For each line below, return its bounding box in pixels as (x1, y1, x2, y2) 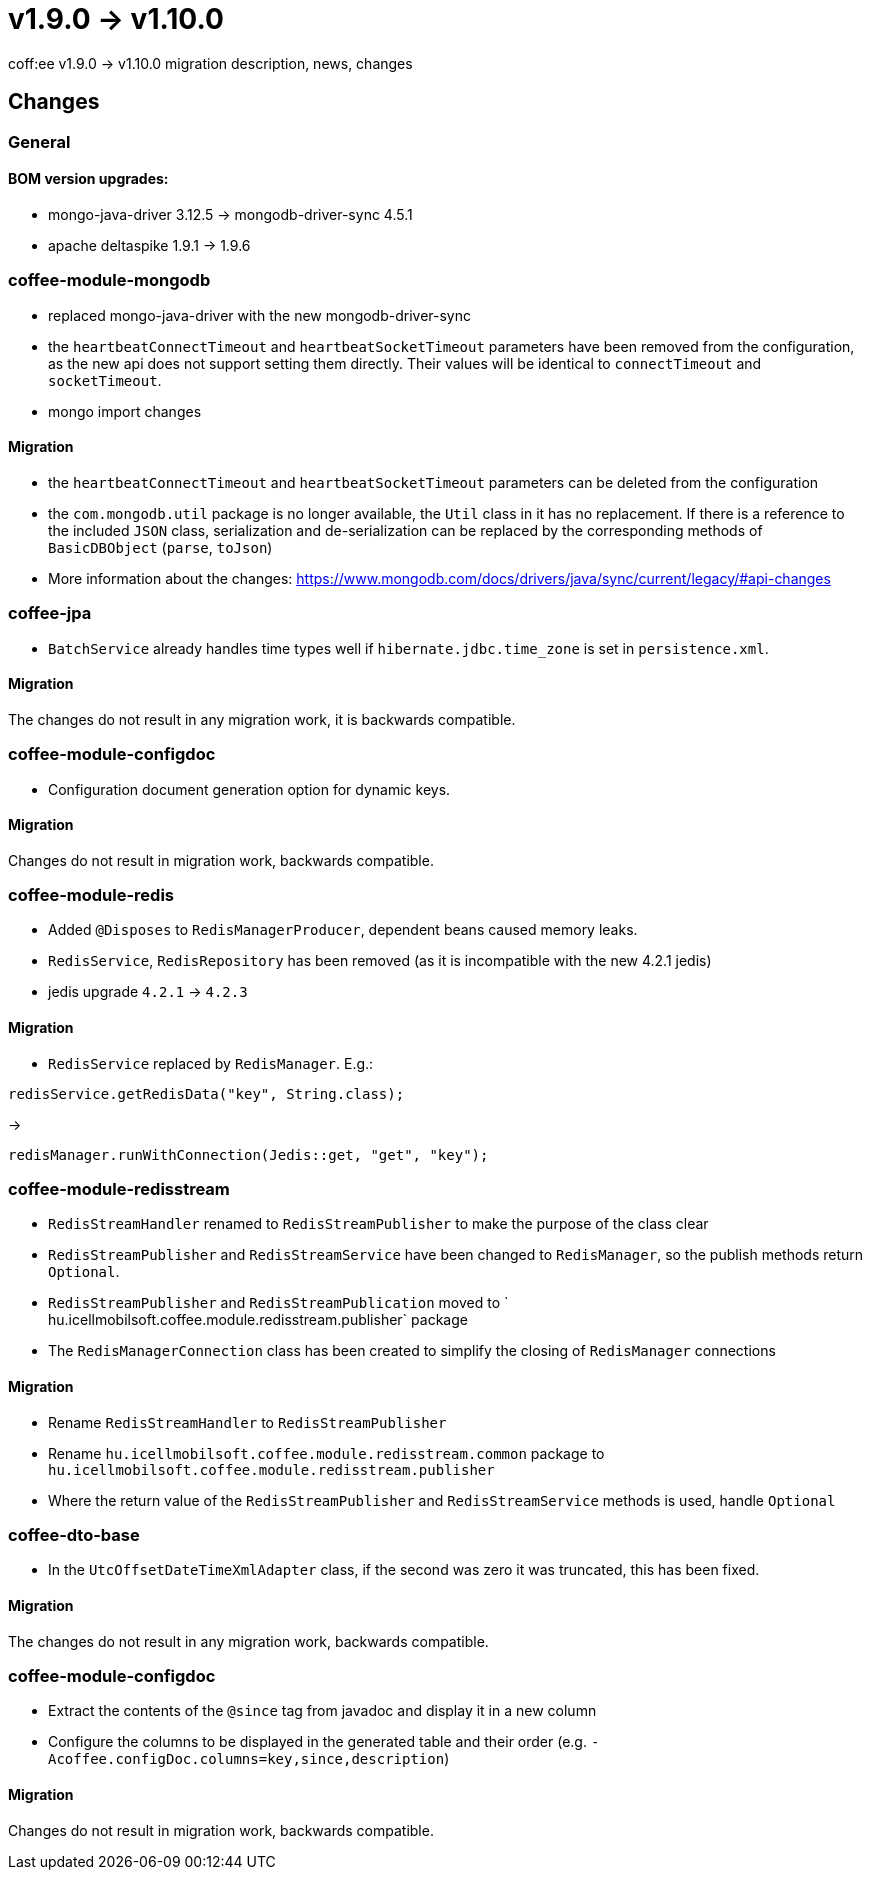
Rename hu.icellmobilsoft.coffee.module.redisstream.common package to (48, 1444, 605, 1462)
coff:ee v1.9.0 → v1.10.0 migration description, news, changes (8, 54, 413, 72)
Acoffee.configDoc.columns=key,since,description (48, 1751, 445, 1768)
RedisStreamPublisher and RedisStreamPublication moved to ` (48, 1294, 509, 1312)
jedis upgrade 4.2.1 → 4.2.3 (48, 983, 248, 1001)
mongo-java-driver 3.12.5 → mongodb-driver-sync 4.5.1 (48, 205, 413, 223)
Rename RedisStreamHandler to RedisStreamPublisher (48, 1413, 447, 1431)
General (8, 131, 71, 152)
